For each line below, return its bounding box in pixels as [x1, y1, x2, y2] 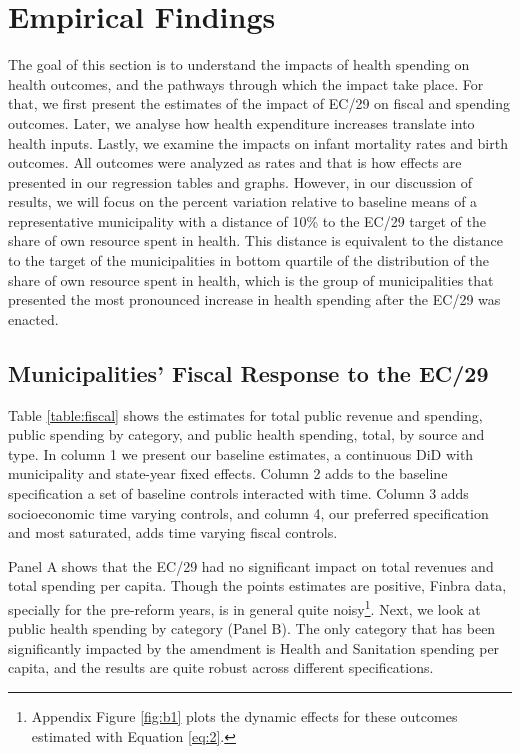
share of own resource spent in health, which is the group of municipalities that [8, 269, 494, 290]
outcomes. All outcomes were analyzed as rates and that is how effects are [8, 152, 462, 173]
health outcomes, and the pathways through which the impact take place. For [8, 73, 484, 94]
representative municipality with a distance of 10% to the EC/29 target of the [8, 210, 487, 231]
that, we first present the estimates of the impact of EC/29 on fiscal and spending [8, 93, 510, 114]
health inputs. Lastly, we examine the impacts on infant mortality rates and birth [8, 132, 508, 153]
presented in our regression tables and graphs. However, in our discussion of [8, 171, 473, 192]
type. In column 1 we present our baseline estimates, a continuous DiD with [8, 443, 474, 464]
